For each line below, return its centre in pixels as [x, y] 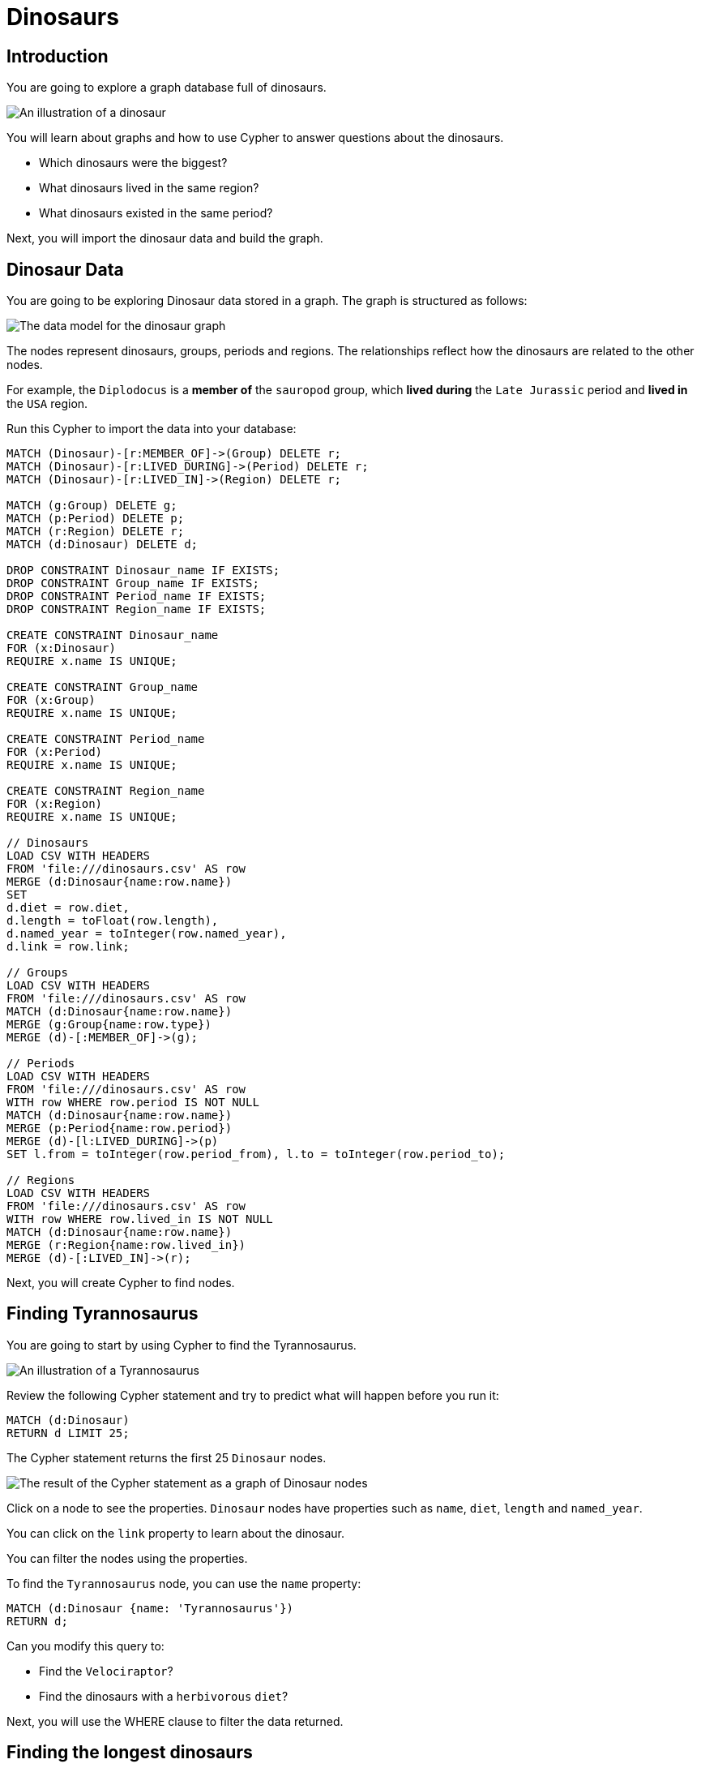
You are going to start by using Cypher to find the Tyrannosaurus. [182, 1345]
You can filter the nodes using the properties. [127, 1558]
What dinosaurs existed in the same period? [156, 213]
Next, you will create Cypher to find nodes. [121, 1283]
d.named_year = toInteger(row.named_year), [147, 934]
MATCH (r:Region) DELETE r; [96, 532]
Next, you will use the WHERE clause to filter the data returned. [175, 1721]
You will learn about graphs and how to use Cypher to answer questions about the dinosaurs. [255, 138]
